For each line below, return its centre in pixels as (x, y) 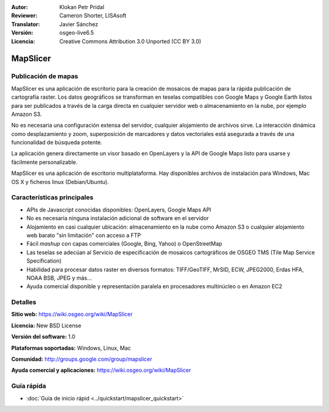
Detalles (24, 302)
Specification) (44, 261)
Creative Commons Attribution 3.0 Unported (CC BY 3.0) (130, 41)
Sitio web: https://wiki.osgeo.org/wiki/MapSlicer (72, 314)
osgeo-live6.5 (77, 33)
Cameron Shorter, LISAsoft (93, 16)
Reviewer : (24, 16)
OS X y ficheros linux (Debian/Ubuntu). (60, 182)
